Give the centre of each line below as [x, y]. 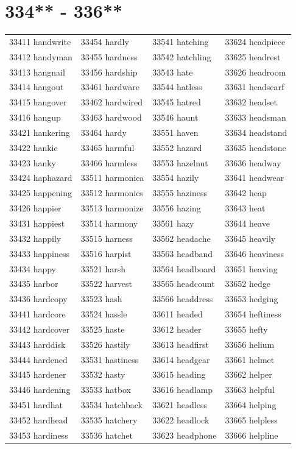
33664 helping [251, 405]
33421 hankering [40, 132]
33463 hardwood [111, 117]
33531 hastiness [110, 359]
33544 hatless [177, 87]
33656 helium [250, 344]
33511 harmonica [112, 178]
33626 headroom [255, 72]
